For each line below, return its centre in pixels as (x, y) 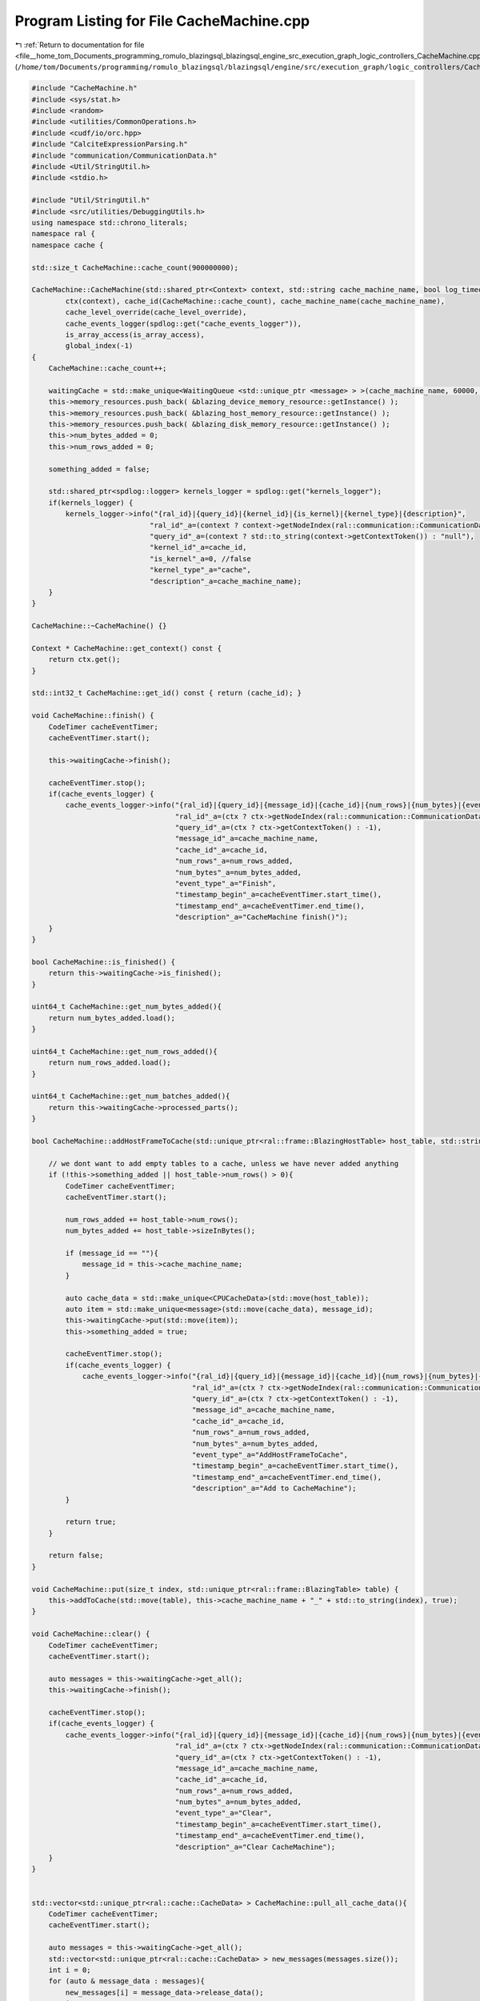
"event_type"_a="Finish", (226, 884)
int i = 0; (70, 1970)
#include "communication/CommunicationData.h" (124, 155)
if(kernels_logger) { (91, 503)
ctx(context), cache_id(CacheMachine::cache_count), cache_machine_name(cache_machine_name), (255, 301)
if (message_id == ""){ (112, 1253)
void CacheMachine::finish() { (93, 716)
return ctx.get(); (84, 660)
